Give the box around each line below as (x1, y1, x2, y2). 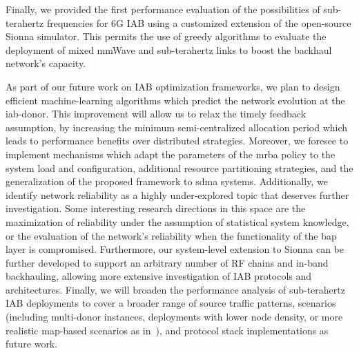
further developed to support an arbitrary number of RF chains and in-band (6, 255, 329, 269)
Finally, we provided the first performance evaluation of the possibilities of (6, 2, 320, 16)
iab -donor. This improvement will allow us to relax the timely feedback (6, 106, 307, 121)
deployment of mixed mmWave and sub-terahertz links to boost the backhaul (6, 42, 332, 57)
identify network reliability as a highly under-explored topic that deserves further (6, 187, 349, 202)
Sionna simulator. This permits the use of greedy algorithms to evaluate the (6, 29, 327, 44)
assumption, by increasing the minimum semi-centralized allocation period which (6, 120, 348, 134)
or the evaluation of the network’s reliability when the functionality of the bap (6, 228, 337, 242)
